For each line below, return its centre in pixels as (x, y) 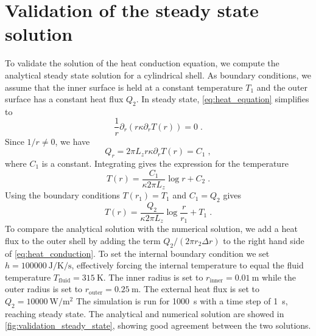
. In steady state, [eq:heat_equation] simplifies (223, 99)
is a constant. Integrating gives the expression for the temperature (165, 163)
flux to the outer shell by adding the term (83, 240)
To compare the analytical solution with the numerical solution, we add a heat (151, 229)
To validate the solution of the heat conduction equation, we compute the (142, 63)
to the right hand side (264, 240)
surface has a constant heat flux (64, 99)
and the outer (282, 87)
